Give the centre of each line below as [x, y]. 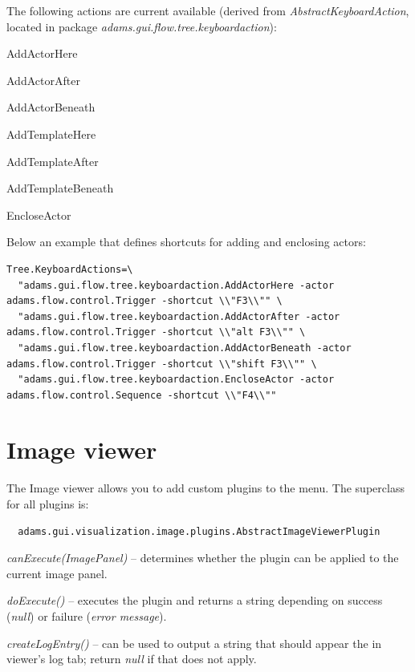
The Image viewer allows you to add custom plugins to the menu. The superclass [205, 488]
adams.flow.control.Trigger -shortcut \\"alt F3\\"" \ [156, 332]
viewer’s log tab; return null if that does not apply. [132, 659]
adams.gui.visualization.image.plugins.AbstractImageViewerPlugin [199, 531]
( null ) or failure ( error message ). [87, 615]
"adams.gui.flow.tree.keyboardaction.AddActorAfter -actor [179, 316]
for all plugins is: [48, 504]
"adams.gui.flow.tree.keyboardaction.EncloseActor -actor [176, 380]
